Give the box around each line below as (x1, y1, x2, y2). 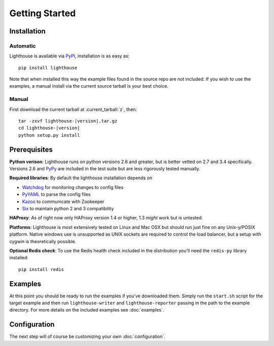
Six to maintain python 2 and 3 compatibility (22, 206, 114, 212)
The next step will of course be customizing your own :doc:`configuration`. (9, 333, 165, 339)
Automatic (9, 42, 36, 49)
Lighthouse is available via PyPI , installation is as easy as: (9, 53, 129, 59)
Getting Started (9, 8, 76, 19)
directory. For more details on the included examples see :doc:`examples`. (9, 307, 164, 313)
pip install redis (18, 266, 64, 272)
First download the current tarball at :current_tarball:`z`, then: (9, 106, 137, 112)
